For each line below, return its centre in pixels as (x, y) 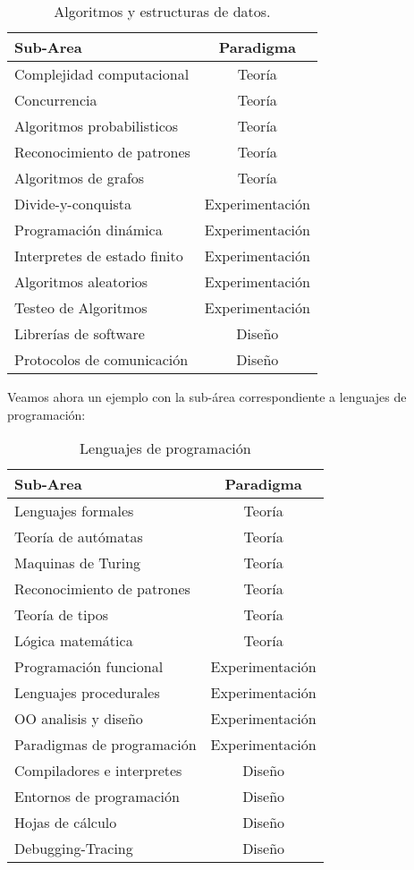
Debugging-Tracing (74, 849)
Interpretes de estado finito (99, 256)
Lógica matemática (74, 641)
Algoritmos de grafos (80, 178)
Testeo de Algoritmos (81, 307)
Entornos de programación (97, 797)
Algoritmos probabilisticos (97, 126)
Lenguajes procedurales (87, 693)
